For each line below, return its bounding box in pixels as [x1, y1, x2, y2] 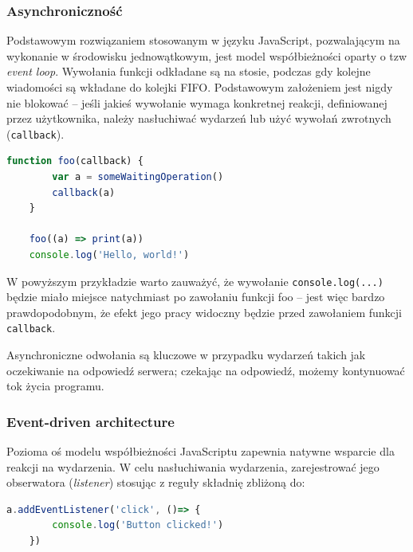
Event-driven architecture [6, 411, 175, 431]
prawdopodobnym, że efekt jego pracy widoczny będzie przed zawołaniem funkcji [6, 303, 402, 320]
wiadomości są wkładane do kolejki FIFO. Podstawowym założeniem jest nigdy [6, 79, 393, 95]
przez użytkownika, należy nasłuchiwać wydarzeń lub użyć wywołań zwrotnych [6, 110, 391, 127]
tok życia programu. [6, 378, 104, 394]
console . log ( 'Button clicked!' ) [52, 519, 224, 531]
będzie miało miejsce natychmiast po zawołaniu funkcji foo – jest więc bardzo [6, 288, 385, 305]
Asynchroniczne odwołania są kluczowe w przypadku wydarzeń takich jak [6, 346, 366, 363]
